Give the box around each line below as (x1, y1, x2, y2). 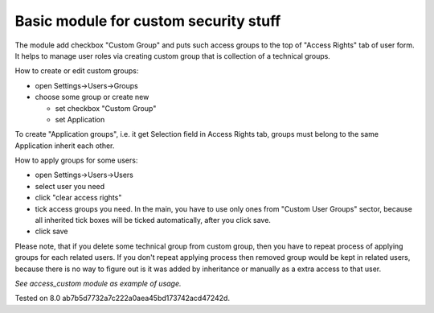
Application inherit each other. (14, 141, 115, 150)
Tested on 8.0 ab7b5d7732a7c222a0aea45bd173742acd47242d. (14, 294, 231, 303)
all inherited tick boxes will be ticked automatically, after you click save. (35, 216, 271, 225)
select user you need (35, 181, 105, 191)
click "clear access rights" (35, 193, 122, 203)
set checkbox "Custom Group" (55, 103, 157, 113)
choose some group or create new (35, 93, 149, 102)
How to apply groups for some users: (14, 155, 138, 165)
